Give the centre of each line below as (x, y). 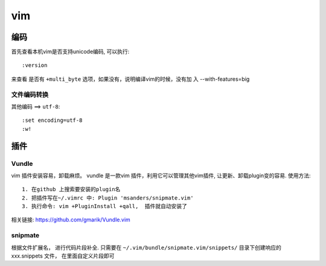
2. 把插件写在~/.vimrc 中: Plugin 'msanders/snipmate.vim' (108, 198)
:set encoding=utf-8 (52, 120)
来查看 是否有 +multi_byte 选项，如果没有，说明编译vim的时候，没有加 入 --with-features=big (130, 79)
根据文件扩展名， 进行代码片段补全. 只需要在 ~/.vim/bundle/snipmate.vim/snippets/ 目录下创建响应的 (146, 247)
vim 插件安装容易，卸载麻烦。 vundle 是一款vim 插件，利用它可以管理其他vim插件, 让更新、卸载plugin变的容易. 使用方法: (161, 176)
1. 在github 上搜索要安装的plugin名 (71, 189)
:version (35, 65)
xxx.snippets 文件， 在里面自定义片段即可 (63, 256)
